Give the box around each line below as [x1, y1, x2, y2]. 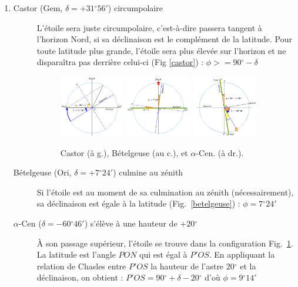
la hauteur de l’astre [150, 259, 224, 272]
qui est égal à [139, 248, 187, 261]
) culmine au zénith [113, 166, 183, 178]
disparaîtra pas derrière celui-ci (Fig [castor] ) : [36, 56, 204, 68]
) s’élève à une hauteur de [84, 217, 178, 229]
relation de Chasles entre [36, 259, 126, 272]
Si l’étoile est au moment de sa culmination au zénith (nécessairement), [36, 185, 294, 198]
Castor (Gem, [13, 2, 63, 13]
